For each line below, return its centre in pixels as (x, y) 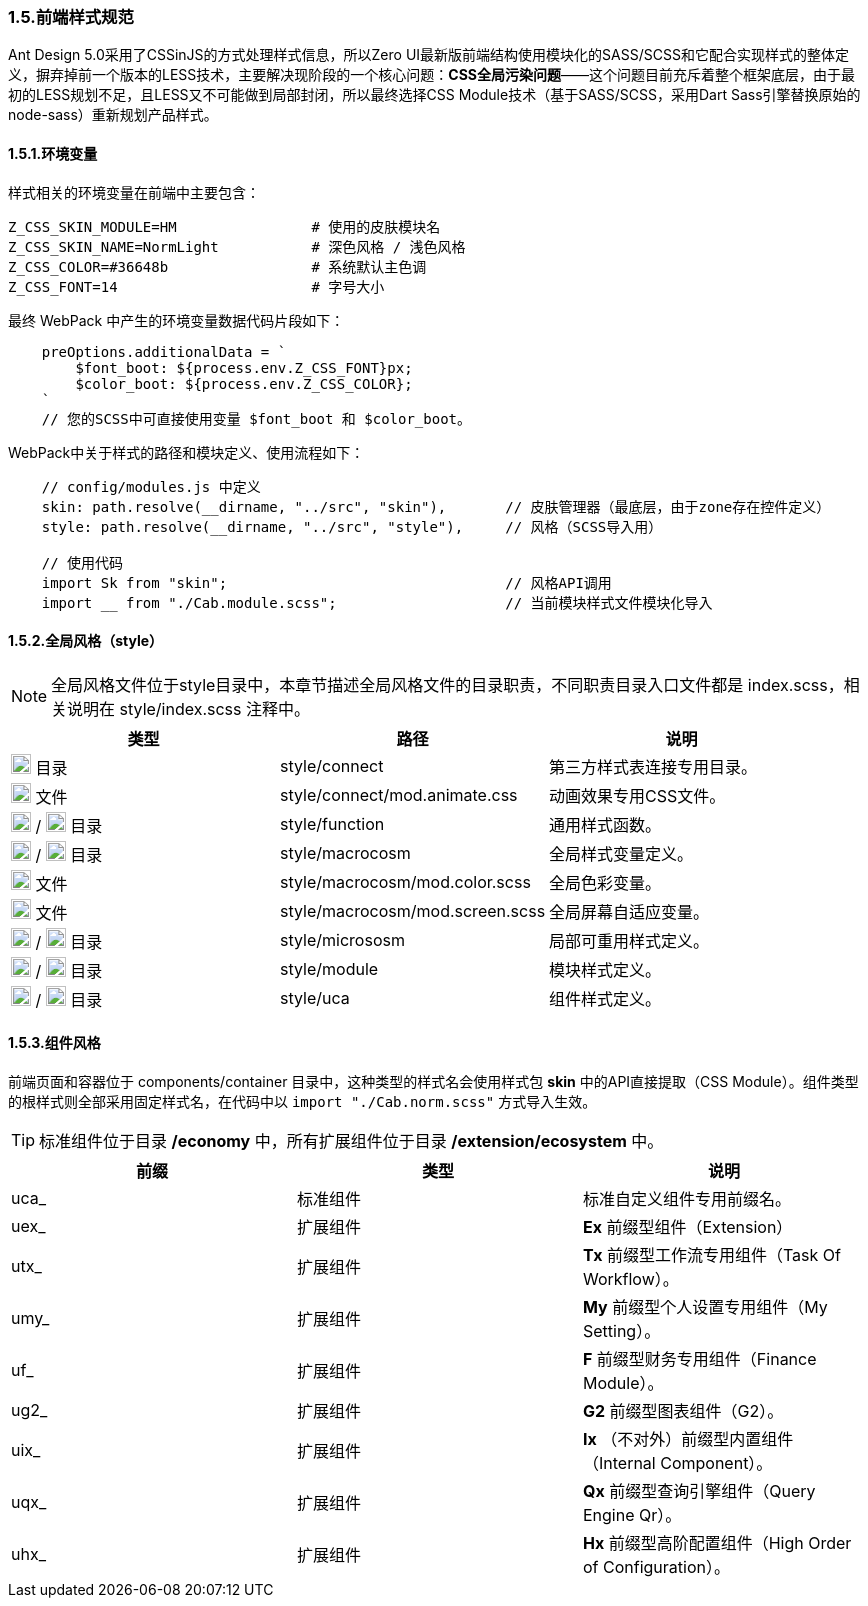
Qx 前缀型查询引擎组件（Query (699, 1491)
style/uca (315, 998)
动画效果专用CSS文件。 (637, 796)
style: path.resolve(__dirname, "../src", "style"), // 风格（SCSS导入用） (352, 526)
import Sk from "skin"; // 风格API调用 (326, 582)
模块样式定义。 (605, 970)
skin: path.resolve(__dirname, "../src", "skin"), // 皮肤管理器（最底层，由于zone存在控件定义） (436, 506)
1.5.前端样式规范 (71, 17)
